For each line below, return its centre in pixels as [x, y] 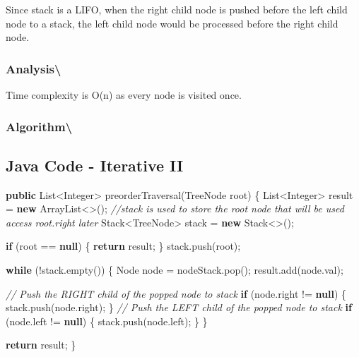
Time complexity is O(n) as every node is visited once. [124, 95]
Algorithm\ [39, 126]
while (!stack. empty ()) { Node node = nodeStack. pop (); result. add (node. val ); [175, 270]
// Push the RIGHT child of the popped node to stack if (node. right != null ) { [176, 293]
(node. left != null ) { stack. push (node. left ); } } [107, 321]
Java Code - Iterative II [95, 165]
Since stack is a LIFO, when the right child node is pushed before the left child [177, 9]
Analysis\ [34, 68]
